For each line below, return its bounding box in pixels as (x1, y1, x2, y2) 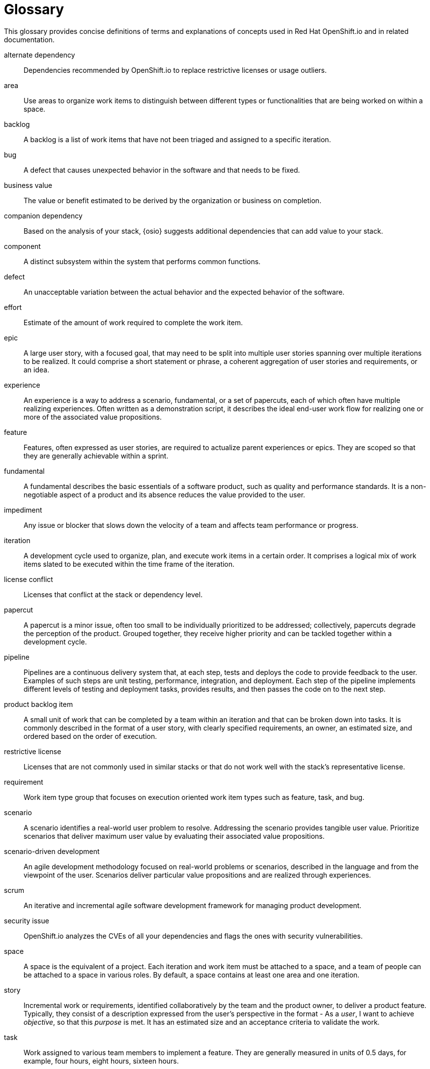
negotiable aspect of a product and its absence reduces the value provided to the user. (24, 490, 305, 499)
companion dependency (4, 211, 83, 220)
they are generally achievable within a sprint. (24, 451, 169, 460)
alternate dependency (4, 50, 75, 59)
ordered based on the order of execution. (24, 732, 157, 740)
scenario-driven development (4, 847, 100, 855)
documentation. (4, 35, 55, 44)
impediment (4, 505, 42, 514)
